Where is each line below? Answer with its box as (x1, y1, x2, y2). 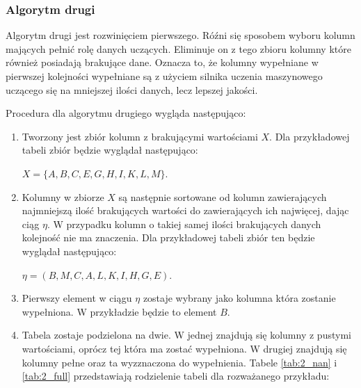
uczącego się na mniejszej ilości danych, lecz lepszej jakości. (6, 82, 258, 97)
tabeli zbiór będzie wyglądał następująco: (22, 143, 198, 157)
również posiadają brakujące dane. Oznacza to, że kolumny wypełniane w (6, 55, 319, 70)
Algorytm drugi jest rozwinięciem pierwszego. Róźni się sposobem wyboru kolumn (6, 28, 355, 42)
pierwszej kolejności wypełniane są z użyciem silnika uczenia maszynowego (6, 69, 323, 83)
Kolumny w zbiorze (22, 189, 104, 204)
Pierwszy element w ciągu (22, 291, 132, 305)
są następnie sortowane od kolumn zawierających (118, 189, 327, 204)
